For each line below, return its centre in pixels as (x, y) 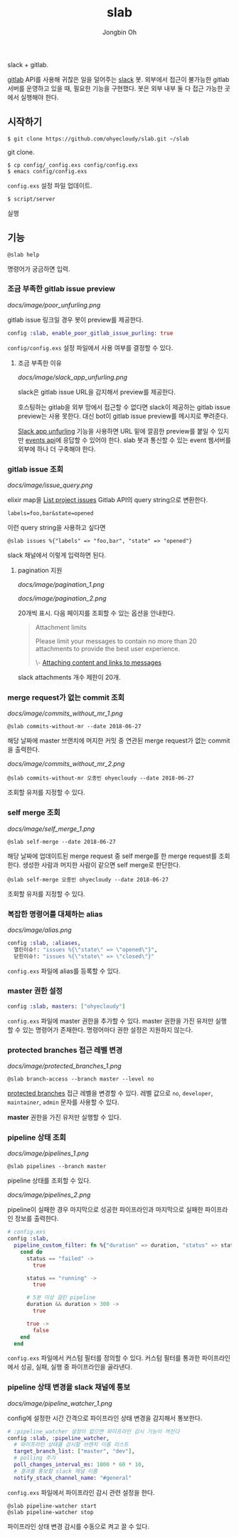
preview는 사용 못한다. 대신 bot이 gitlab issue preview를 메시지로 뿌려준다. (123, 416)
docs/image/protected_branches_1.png (65, 1066)
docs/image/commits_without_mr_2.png (66, 764)
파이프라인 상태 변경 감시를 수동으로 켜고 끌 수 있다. (78, 1526)
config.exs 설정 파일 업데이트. (50, 185)
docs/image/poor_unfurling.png (54, 305)
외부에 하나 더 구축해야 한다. (57, 449)
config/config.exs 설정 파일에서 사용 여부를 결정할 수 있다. (90, 347)
